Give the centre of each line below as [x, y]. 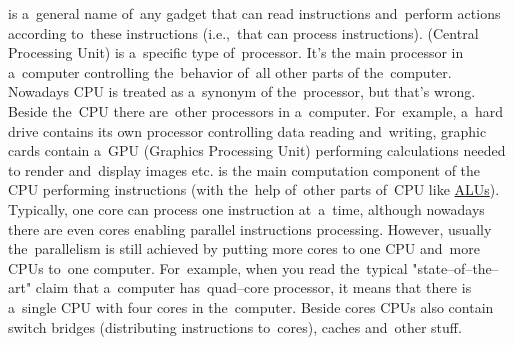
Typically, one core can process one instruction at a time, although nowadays [246, 208]
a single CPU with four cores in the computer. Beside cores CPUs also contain [251, 306]
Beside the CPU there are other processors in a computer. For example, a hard [256, 110]
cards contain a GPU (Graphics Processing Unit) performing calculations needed [257, 150]
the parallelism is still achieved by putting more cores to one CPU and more [244, 248]
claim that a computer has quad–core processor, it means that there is [253, 287]
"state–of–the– [455, 267]
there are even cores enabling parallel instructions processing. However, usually [250, 228]
